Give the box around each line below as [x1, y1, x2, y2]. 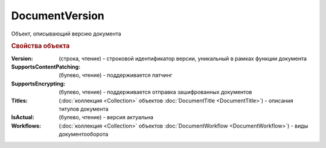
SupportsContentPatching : [11, 63, 81, 70]
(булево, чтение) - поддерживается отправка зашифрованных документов [59, 88, 252, 96]
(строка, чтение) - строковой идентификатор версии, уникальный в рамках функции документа [59, 55, 307, 62]
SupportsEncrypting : [11, 80, 66, 87]
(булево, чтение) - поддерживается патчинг [59, 72, 173, 79]
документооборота [59, 131, 109, 138]
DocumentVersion [11, 9, 105, 22]
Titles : [11, 97, 28, 104]
